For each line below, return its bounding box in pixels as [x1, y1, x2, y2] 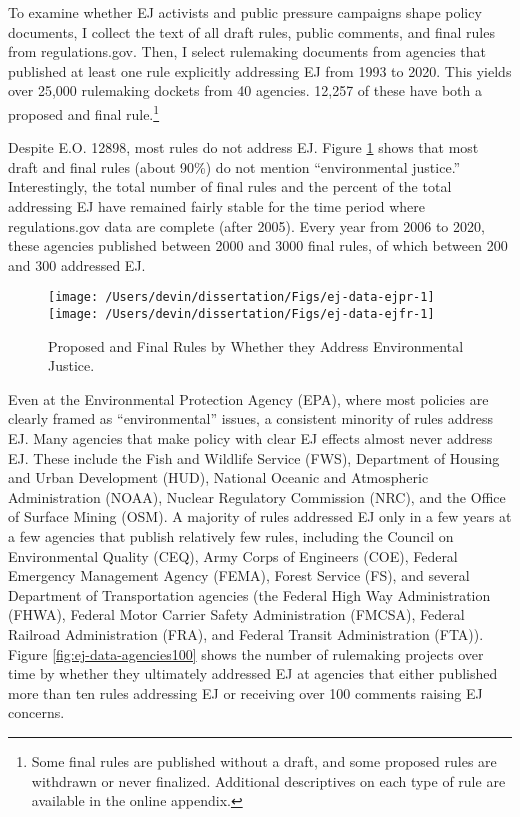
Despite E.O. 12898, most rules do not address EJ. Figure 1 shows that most [8, 137, 479, 158]
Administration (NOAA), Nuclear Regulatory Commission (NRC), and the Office [8, 486, 506, 507]
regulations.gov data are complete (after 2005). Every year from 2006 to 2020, [8, 215, 485, 236]
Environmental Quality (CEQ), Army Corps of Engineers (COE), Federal [8, 545, 458, 566]
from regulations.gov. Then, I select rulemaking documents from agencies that [8, 41, 487, 62]
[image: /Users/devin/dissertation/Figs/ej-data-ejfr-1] [48, 307, 435, 322]
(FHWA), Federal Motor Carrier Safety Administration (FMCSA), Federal [8, 604, 465, 625]
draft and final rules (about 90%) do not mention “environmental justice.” [8, 156, 461, 177]
